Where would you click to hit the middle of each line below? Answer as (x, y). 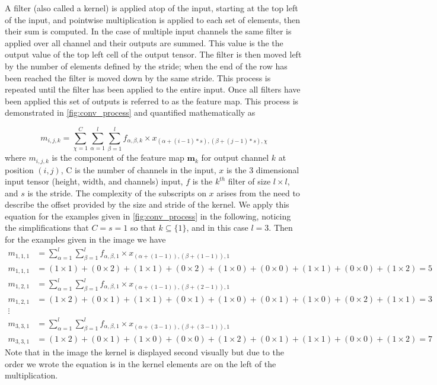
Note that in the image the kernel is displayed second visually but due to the (144, 352)
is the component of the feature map (118, 157)
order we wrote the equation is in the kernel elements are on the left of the (141, 363)
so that (143, 227)
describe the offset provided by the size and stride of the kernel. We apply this (147, 204)
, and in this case (217, 227)
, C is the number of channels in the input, (138, 169)
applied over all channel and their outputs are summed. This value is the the (144, 42)
